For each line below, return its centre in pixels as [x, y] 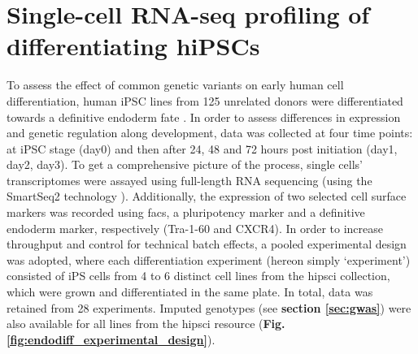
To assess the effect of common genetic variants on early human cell [175, 85]
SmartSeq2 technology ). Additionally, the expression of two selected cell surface [207, 196]
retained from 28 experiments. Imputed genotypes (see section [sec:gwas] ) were [209, 307]
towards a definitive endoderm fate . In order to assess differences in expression [204, 117]
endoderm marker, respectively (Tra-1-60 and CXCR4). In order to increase [195, 228]
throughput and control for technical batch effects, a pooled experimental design [207, 244]
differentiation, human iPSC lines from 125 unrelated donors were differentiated [205, 100]
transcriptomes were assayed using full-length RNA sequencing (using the [189, 180]
